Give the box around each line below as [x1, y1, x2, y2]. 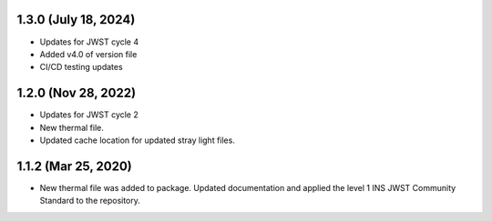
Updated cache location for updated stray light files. [39, 135, 236, 146]
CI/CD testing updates [39, 62, 123, 73]
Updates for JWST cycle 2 [39, 109, 138, 120]
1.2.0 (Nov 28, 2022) [16, 85, 137, 101]
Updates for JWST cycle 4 [39, 36, 139, 47]
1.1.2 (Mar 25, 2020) [16, 158, 132, 174]
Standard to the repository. [39, 196, 141, 206]
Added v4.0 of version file [39, 48, 138, 59]
